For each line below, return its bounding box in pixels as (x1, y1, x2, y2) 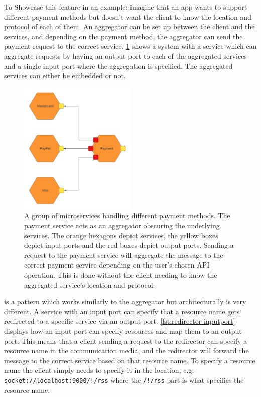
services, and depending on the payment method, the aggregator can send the (4, 31, 243, 41)
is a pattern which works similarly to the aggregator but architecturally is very (4, 296, 246, 307)
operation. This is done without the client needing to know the (24, 269, 217, 280)
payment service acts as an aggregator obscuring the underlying (24, 220, 220, 231)
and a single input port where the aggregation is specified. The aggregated (4, 60, 233, 71)
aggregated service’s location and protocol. (24, 279, 155, 290)
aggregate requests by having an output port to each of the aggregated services (4, 50, 247, 61)
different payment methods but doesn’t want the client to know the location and (4, 11, 251, 22)
